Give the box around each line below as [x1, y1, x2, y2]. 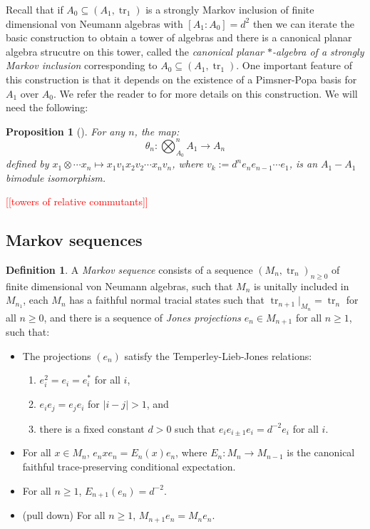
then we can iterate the [252, 16, 354, 31]
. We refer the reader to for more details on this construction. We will [53, 86, 358, 101]
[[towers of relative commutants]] [6, 194, 148, 209]
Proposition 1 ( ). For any [6, 123, 125, 138]
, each [23, 292, 48, 307]
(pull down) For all [22, 508, 106, 523]
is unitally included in [254, 278, 349, 293]
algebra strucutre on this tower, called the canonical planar [6, 43, 264, 58]
